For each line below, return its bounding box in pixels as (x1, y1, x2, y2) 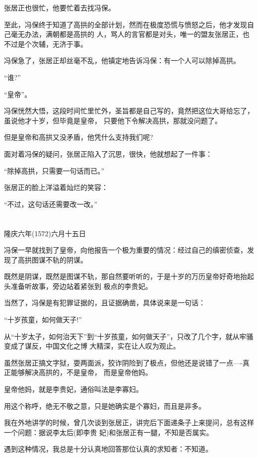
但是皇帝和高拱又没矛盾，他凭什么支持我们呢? (4, 132, 153, 142)
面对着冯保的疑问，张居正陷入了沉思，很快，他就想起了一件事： (4, 148, 212, 159)
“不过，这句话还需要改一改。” (4, 198, 98, 209)
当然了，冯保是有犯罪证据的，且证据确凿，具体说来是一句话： (4, 297, 205, 308)
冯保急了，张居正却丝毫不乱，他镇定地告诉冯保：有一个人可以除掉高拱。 (4, 55, 240, 66)
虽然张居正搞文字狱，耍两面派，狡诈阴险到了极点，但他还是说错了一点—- (4, 357, 243, 367)
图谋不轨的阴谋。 (31, 254, 87, 265)
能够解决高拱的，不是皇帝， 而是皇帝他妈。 (10, 367, 152, 377)
